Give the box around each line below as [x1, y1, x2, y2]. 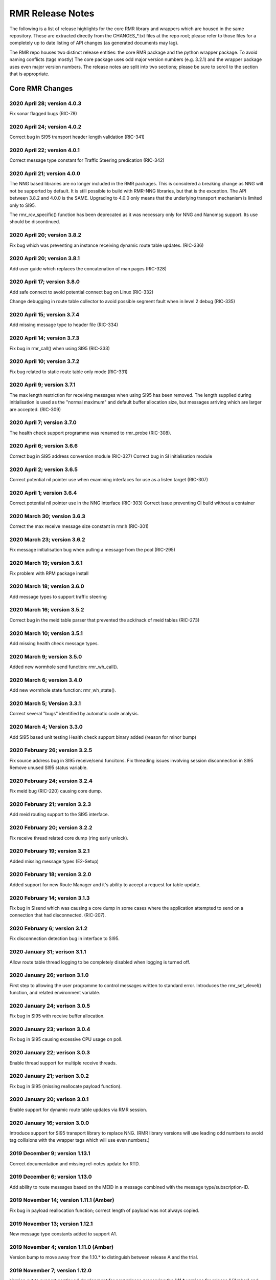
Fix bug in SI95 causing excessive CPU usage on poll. [9, 1036, 123, 1042]
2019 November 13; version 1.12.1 [9, 1220, 93, 1227]
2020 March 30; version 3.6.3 [9, 513, 85, 520]
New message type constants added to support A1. [9, 1230, 118, 1236]
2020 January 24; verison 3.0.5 [9, 1002, 90, 1009]
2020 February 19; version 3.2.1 [9, 847, 90, 855]
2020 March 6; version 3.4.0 [9, 676, 83, 684]
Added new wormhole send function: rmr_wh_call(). [9, 664, 119, 670]
